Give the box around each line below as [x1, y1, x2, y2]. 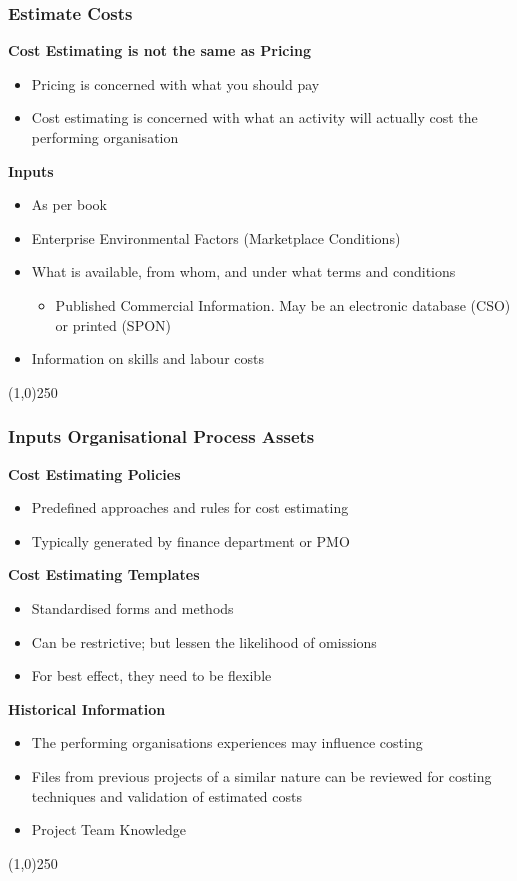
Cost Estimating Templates [8, 564, 200, 585]
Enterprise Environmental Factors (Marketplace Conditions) [31, 227, 401, 248]
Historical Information [8, 698, 166, 719]
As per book [31, 194, 107, 215]
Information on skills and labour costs [31, 348, 264, 369]
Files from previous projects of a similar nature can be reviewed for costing [31, 765, 492, 786]
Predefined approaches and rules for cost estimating [31, 497, 349, 518]
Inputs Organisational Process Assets [8, 424, 315, 449]
